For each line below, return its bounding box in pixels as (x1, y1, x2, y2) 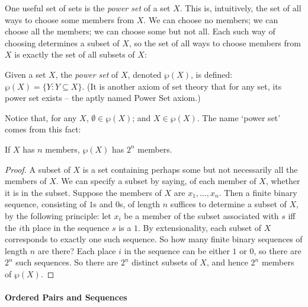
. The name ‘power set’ (197, 111, 281, 124)
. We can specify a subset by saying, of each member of (56, 175, 256, 187)
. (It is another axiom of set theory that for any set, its (82, 80, 282, 92)
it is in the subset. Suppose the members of (5, 186, 162, 198)
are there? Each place (37, 244, 116, 257)
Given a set (5, 68, 46, 80)
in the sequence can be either (124, 244, 230, 257)
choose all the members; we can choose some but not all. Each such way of (5, 25, 275, 37)
